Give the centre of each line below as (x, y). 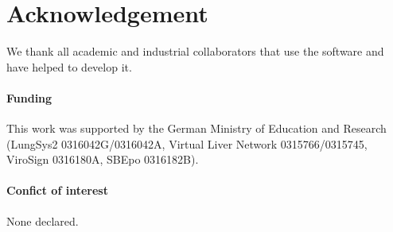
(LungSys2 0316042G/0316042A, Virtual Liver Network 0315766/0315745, (187, 143)
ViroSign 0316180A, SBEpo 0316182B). (103, 159)
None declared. (43, 220)
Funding (29, 97)
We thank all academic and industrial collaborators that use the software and (195, 51)
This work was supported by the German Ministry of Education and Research (196, 128)
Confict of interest (57, 190)
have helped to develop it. (69, 66)
